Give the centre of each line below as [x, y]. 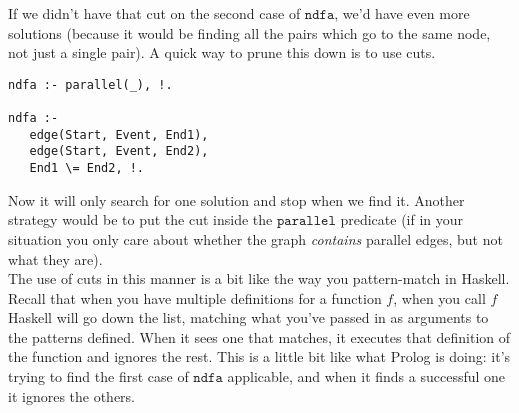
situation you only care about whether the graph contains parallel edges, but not [255, 238]
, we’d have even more [402, 13]
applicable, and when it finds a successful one [366, 376]
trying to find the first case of [98, 376]
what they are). [55, 258]
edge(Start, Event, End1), [119, 134]
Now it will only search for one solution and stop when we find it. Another [236, 199]
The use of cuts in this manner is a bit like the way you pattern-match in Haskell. [259, 278]
